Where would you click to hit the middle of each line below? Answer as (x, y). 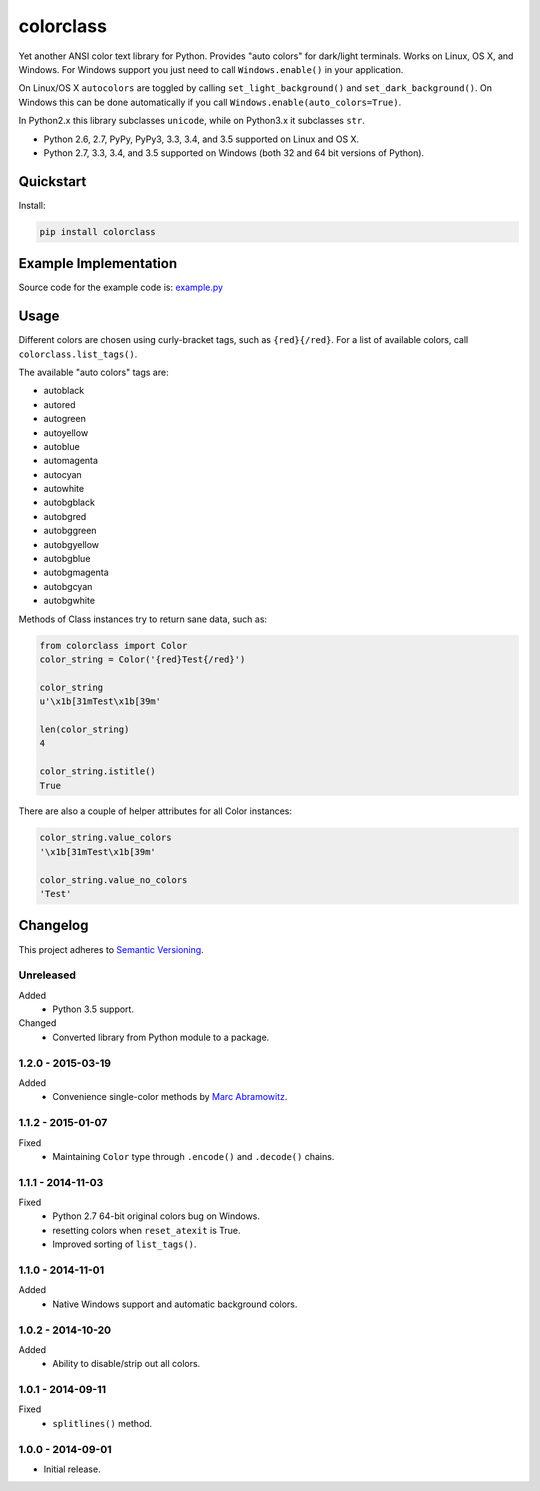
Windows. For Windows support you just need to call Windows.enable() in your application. (211, 69)
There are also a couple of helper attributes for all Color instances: (155, 811)
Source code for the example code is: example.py (121, 287)
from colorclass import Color (113, 645)
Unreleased (47, 975)
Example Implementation (98, 263)
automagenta (71, 461)
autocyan (62, 474)
